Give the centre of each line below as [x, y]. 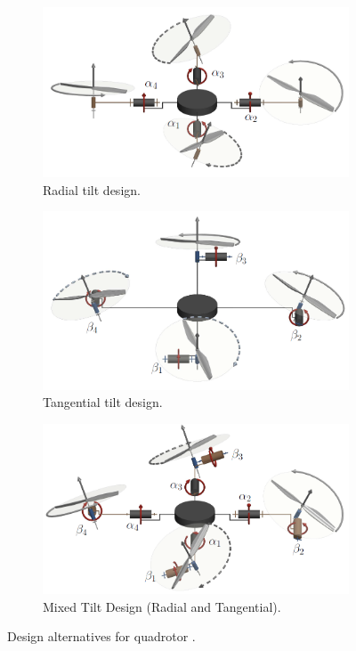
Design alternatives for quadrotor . [101, 636]
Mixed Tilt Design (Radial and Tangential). [162, 606]
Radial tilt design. [92, 189]
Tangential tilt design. [103, 402]
